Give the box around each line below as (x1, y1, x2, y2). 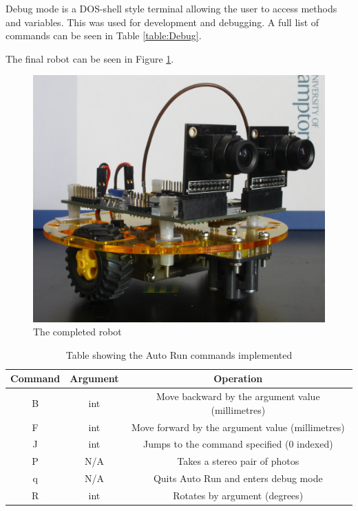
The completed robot (33, 324, 122, 339)
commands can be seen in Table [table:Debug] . (6, 28, 202, 43)
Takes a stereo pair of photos (177, 454, 299, 468)
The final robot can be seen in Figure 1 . (6, 51, 174, 65)
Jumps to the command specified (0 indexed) (143, 437, 333, 451)
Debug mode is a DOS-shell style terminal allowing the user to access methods (6, 1, 337, 15)
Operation (213, 371, 263, 386)
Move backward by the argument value (156, 389, 320, 404)
